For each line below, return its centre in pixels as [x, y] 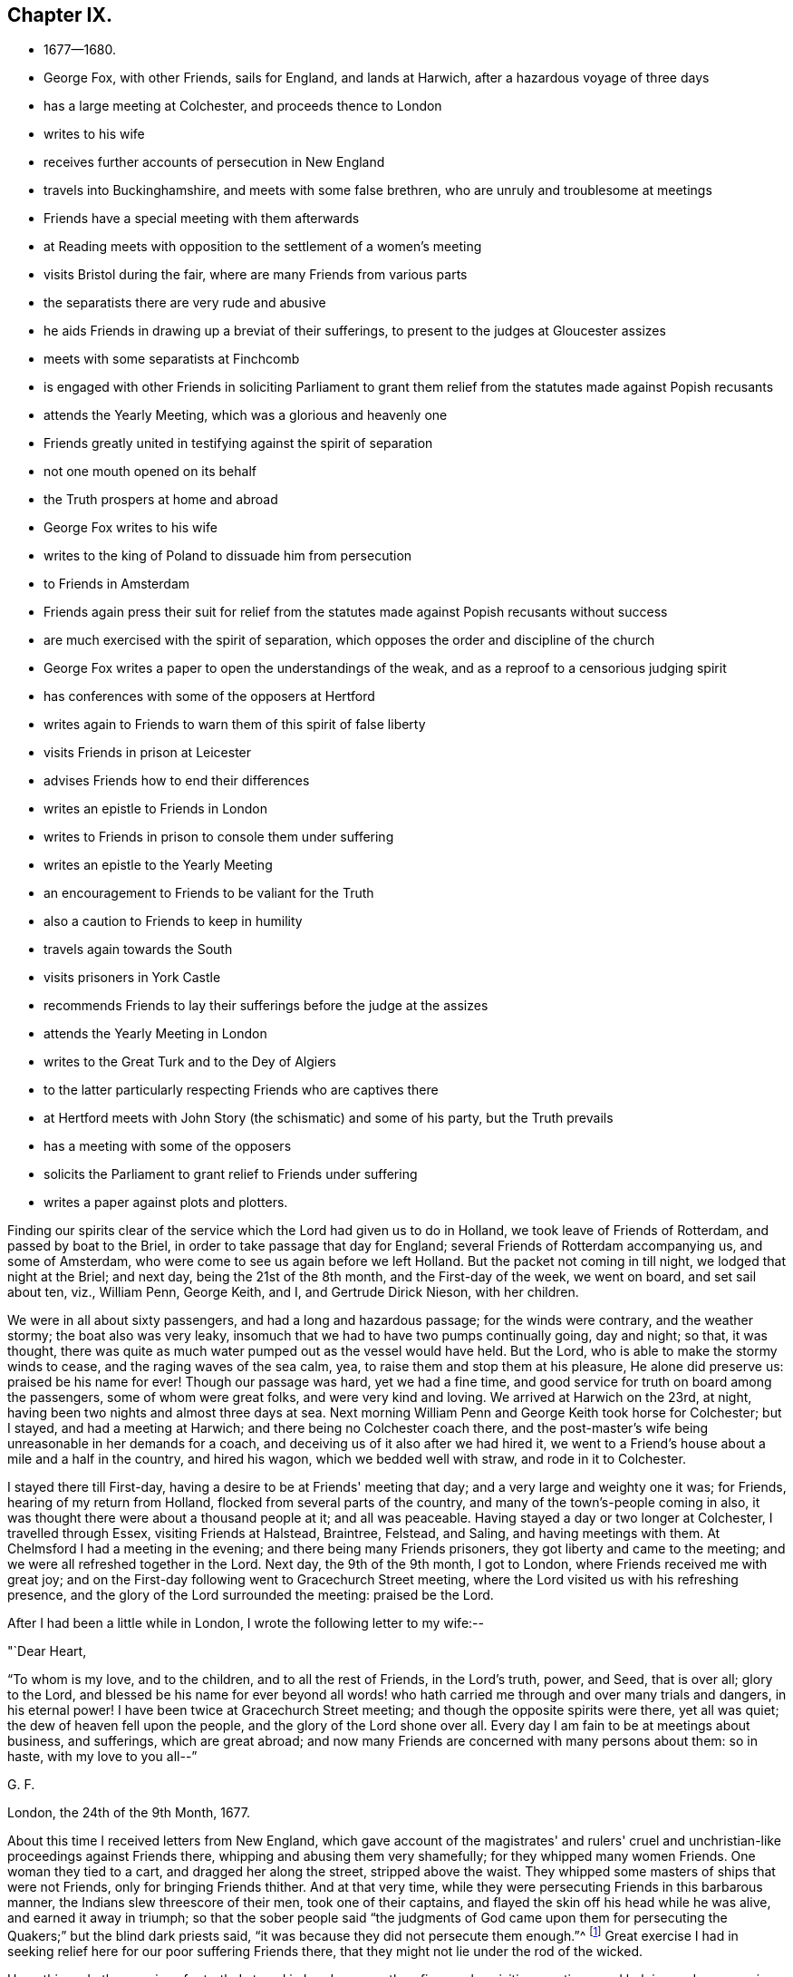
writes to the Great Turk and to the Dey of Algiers [190, 1062]
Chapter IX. [60, 15]
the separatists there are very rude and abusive [185, 303]
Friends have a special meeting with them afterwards [202, 219]
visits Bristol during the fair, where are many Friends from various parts [256, 275]
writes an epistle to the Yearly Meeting [158, 865]
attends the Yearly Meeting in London [155, 1034]
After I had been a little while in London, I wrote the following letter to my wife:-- [246, 1623]
